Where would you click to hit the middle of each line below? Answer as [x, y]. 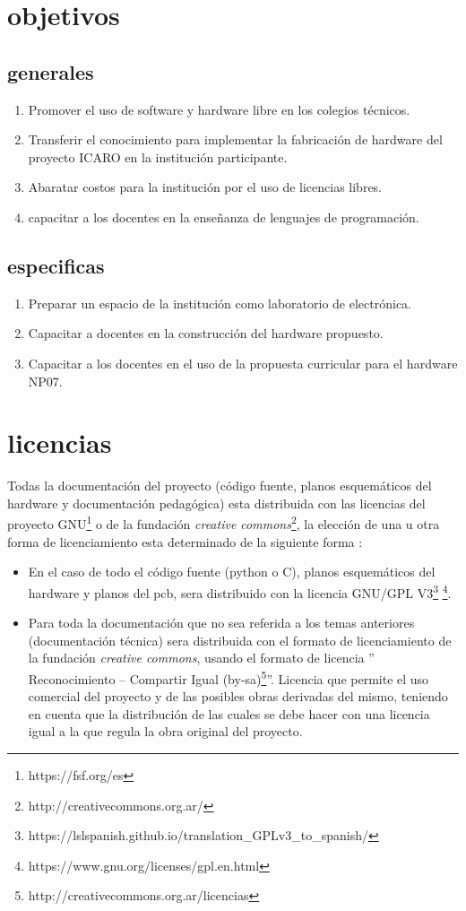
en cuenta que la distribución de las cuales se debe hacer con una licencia [229, 713]
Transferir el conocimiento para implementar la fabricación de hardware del [235, 139]
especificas [56, 265]
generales [51, 71]
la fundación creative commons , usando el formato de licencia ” [201, 658]
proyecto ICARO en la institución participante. [158, 156]
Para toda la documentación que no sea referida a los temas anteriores [221, 623]
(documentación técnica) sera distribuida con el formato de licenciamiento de [240, 640]
